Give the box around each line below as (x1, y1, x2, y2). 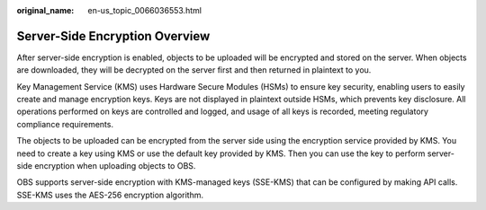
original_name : (16, 5, 75, 15)
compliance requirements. (16, 118, 114, 129)
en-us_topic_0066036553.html (87, 5, 202, 15)
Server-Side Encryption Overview (16, 28, 211, 44)
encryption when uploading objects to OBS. (34, 161, 196, 171)
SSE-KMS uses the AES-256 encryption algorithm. (16, 189, 204, 200)
